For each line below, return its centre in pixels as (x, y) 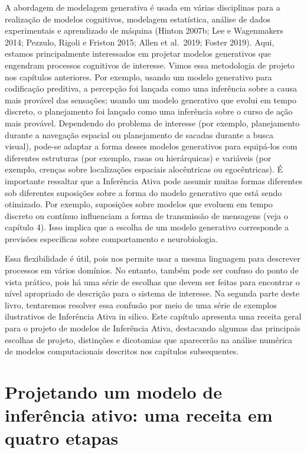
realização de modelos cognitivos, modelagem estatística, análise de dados (138, 19)
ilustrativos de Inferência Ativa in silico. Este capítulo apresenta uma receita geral (153, 316)
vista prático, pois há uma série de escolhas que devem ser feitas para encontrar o (152, 281)
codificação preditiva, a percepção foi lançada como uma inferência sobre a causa (151, 88)
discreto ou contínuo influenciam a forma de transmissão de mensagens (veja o (146, 215)
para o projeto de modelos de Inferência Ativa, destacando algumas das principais (153, 328)
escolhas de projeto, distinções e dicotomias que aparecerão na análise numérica (149, 339)
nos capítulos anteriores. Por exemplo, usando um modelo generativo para (138, 76)
